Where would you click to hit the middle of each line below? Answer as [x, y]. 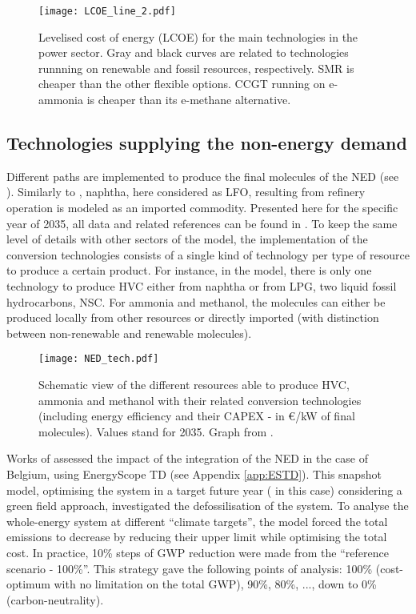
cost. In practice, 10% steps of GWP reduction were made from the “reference [198, 552]
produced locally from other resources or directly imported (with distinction [193, 317]
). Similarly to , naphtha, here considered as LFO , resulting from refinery [186, 192]
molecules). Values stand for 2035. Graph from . [156, 431]
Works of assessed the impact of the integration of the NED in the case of [188, 458]
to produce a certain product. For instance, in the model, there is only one [189, 270]
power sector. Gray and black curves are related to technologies [194, 52]
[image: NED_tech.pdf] [99, 359]
